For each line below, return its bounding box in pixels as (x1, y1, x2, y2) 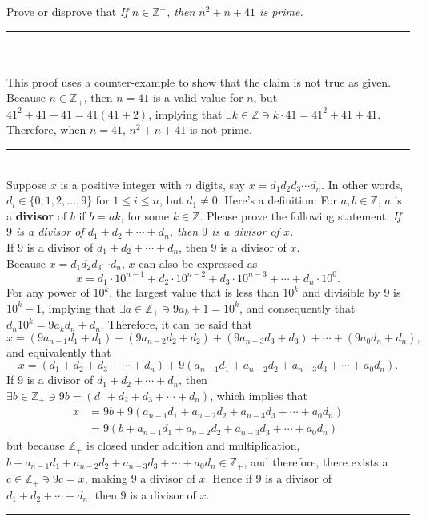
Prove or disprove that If (6, 3, 128, 19)
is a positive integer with (60, 176, 182, 192)
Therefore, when (6, 121, 86, 138)
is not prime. (189, 121, 252, 138)
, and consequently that (239, 299, 356, 316)
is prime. (259, 3, 303, 19)
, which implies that (210, 386, 307, 403)
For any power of (6, 284, 90, 301)
